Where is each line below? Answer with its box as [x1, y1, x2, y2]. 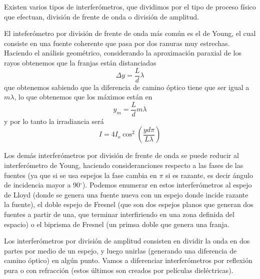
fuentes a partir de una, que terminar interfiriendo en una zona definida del [4, 209, 234, 219]
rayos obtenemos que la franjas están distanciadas [4, 57, 156, 67]
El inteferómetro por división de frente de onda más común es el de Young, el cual [4, 28, 256, 38]
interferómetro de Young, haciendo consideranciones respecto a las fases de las [4, 160, 243, 170]
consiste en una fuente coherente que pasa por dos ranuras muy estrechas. [4, 37, 230, 48]
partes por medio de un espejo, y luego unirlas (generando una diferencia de [4, 245, 237, 255]
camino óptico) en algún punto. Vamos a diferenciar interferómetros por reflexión [4, 255, 252, 265]
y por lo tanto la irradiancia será [4, 115, 104, 126]
